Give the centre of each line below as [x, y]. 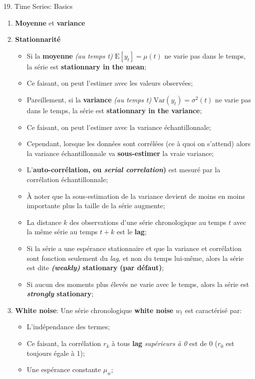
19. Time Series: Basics [38, 6]
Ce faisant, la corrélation [64, 343]
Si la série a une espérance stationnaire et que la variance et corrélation [134, 248]
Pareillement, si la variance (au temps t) [89, 99]
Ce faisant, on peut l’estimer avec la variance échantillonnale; [119, 127]
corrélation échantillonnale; [67, 179]
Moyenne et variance [50, 22]
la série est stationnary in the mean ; [86, 66]
